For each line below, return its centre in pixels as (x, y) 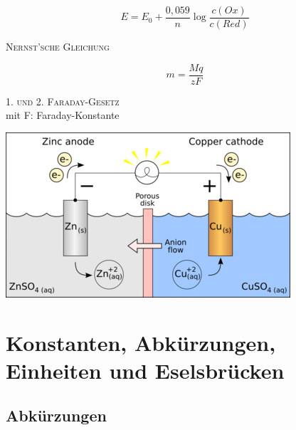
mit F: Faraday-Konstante (63, 115)
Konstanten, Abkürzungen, (141, 342)
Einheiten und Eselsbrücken (145, 370)
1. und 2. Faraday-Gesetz (63, 101)
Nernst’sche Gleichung (58, 47)
